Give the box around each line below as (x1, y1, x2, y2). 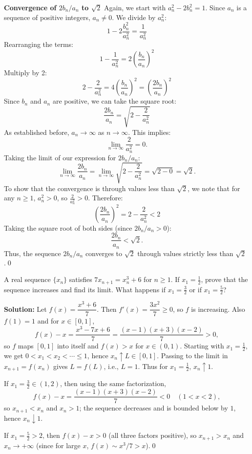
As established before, (4, 127, 69, 137)
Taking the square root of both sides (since (4, 222, 132, 233)
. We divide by (112, 12, 156, 22)
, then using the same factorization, (60, 378, 166, 389)
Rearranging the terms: (4, 39, 73, 49)
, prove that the (201, 274, 248, 284)
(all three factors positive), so (108, 430, 197, 440)
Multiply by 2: (4, 67, 47, 78)
